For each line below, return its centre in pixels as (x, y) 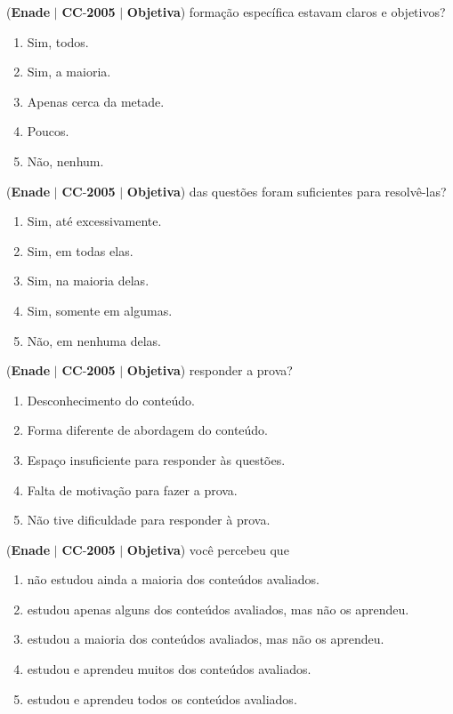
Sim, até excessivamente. (94, 221)
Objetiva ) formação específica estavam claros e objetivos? (286, 12)
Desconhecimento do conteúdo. (111, 400)
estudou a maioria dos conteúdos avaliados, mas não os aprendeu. (206, 639)
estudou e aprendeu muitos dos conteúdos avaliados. (169, 669)
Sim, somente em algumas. (100, 310)
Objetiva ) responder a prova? (210, 370)
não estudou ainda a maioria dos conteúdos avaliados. (173, 579)
